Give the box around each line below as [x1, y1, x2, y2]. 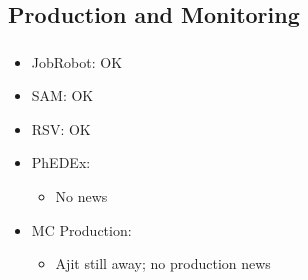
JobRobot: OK [31, 51, 123, 72]
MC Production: [31, 219, 132, 240]
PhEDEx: [31, 152, 91, 173]
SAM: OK [31, 85, 94, 106]
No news [55, 186, 108, 207]
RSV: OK [31, 118, 91, 139]
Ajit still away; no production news [55, 253, 271, 274]
